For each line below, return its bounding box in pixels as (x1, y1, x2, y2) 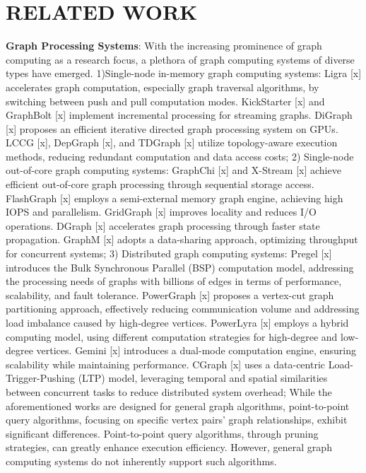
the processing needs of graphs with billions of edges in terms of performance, (6, 274, 342, 288)
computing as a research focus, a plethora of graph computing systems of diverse (6, 52, 355, 66)
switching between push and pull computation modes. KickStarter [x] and (6, 93, 325, 108)
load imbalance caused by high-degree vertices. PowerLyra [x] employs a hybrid (6, 315, 349, 329)
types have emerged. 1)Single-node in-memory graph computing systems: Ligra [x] (6, 66, 362, 81)
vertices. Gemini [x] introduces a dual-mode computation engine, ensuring (36, 343, 356, 358)
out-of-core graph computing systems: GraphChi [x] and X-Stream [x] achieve (6, 163, 341, 177)
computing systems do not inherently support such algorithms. (6, 453, 277, 468)
